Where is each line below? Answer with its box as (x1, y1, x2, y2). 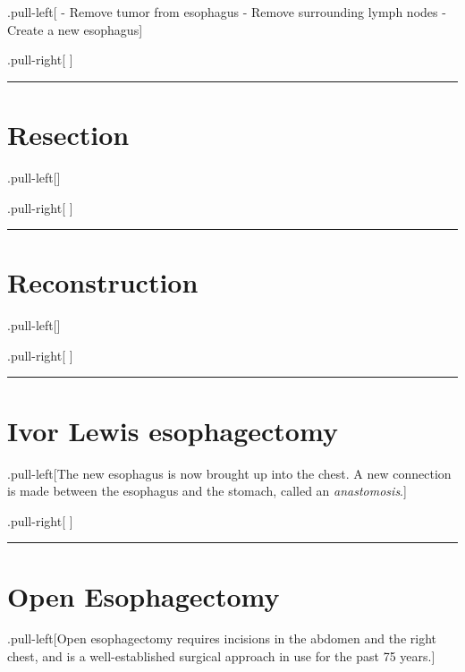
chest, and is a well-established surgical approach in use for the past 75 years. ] (7, 647, 435, 666)
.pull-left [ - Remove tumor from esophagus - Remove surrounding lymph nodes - (7, 3, 446, 21)
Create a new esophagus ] (7, 20, 143, 38)
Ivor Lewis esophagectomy (7, 412, 338, 448)
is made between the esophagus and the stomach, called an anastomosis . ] (7, 481, 407, 500)
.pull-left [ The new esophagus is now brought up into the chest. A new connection (7, 464, 452, 482)
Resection (7, 115, 130, 152)
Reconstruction (7, 264, 199, 301)
